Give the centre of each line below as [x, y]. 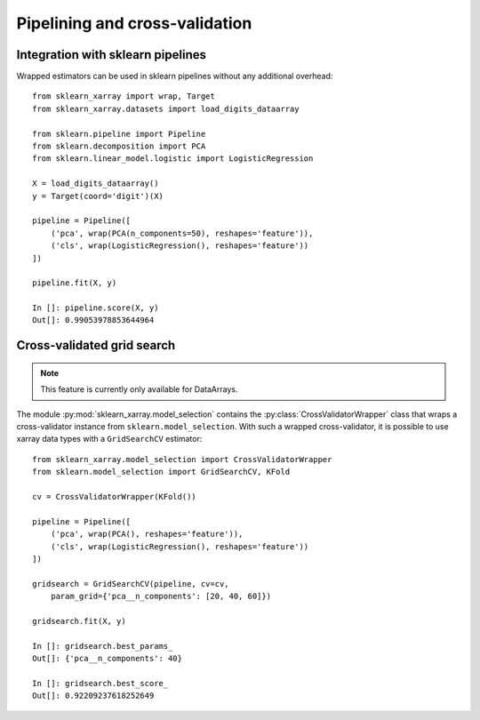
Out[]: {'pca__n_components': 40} [107, 659]
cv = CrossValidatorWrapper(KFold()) [115, 497]
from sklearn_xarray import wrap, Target [124, 96]
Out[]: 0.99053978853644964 [93, 320]
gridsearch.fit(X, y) [79, 621]
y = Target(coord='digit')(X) [98, 196]
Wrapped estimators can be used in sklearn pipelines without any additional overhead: [175, 76]
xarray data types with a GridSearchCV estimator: [109, 439]
